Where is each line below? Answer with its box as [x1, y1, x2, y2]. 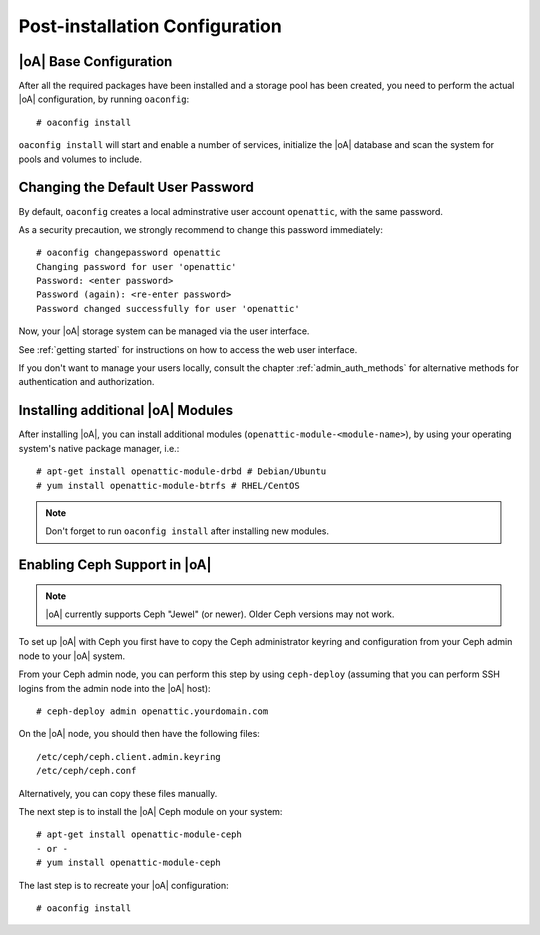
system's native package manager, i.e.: [18, 442, 180, 454]
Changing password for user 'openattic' [36, 261, 237, 272]
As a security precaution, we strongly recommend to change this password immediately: [18, 223, 384, 235]
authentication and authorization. [18, 376, 155, 388]
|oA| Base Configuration [18, 53, 173, 70]
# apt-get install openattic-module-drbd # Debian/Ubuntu [36, 466, 327, 477]
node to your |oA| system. [18, 650, 125, 662]
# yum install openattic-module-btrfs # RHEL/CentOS [36, 480, 300, 491]
